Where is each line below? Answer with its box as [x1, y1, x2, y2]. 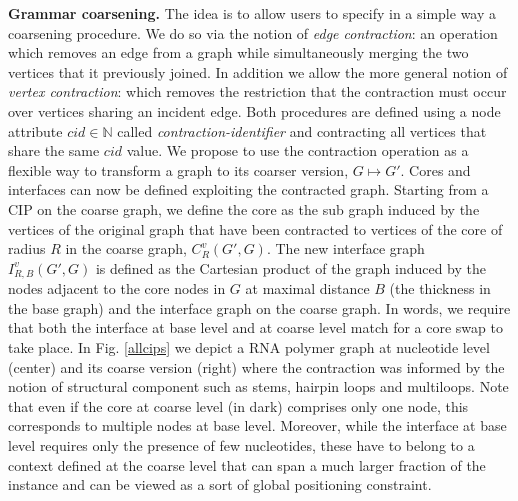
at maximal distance [245, 278, 370, 299]
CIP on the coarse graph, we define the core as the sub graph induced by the [8, 198, 480, 219]
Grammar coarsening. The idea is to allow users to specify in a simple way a [8, 3, 497, 23]
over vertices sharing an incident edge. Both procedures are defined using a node [8, 100, 501, 121]
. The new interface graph [266, 238, 425, 259]
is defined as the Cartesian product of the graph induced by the [95, 257, 487, 278]
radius [8, 238, 46, 259]
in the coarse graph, [65, 238, 187, 259]
